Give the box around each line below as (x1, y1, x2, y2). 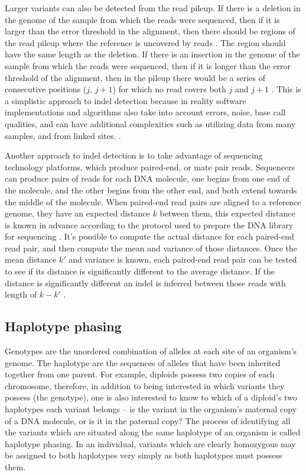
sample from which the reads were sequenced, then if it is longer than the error (5, 59, 291, 72)
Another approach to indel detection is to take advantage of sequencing (5, 149, 263, 161)
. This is (271, 83, 301, 95)
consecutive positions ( (5, 83, 87, 95)
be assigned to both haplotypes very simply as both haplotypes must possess (5, 449, 282, 461)
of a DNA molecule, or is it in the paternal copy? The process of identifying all (5, 414, 291, 426)
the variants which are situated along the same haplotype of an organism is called (5, 426, 301, 438)
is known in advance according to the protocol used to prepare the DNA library (5, 218, 294, 231)
